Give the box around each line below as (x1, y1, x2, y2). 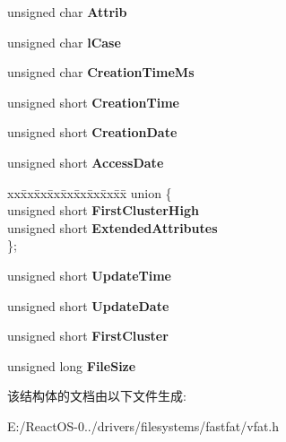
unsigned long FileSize (7, 356, 136, 375)
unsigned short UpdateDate (7, 296, 169, 315)
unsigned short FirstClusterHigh (7, 201, 199, 220)
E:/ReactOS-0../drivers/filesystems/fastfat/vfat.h (7, 416, 280, 435)
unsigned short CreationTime (7, 92, 179, 111)
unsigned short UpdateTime (7, 265, 171, 284)
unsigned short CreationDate (7, 123, 178, 142)
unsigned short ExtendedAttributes (7, 218, 218, 237)
